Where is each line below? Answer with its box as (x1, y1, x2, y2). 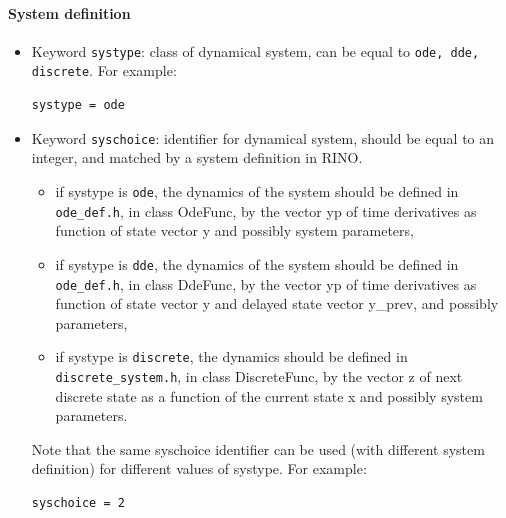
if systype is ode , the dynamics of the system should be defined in (55, 180, 459, 201)
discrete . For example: (31, 60, 177, 81)
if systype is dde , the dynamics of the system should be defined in (55, 253, 459, 274)
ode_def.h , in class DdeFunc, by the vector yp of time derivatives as (55, 273, 477, 294)
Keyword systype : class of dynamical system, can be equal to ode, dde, (31, 40, 480, 61)
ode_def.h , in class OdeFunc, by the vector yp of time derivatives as (55, 200, 477, 221)
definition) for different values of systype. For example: (31, 458, 367, 479)
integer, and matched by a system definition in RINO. (31, 147, 363, 168)
